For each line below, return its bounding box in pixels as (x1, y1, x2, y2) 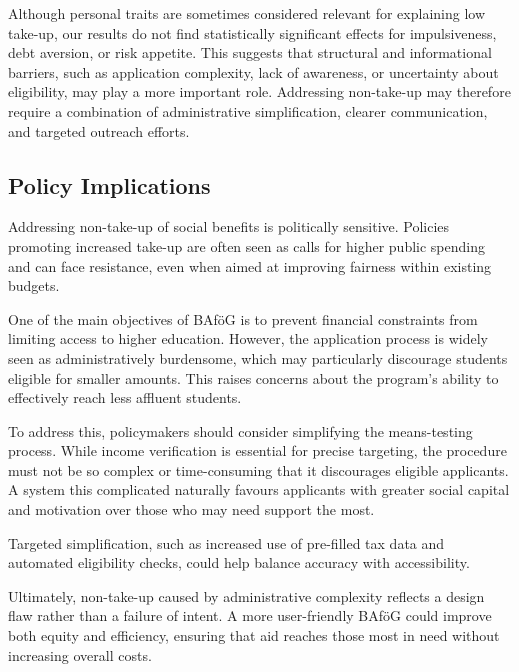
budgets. (8, 275, 60, 296)
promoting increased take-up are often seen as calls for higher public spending (8, 235, 485, 256)
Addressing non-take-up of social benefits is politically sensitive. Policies (8, 216, 450, 237)
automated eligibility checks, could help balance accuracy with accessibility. (8, 552, 470, 573)
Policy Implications (8, 169, 211, 200)
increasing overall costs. (8, 644, 152, 665)
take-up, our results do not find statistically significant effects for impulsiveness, (8, 22, 497, 43)
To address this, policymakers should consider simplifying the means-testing (8, 420, 473, 441)
